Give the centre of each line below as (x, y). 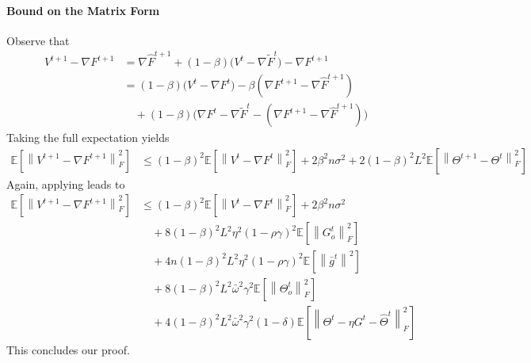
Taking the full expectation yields (88, 138)
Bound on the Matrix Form (83, 10)
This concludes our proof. (68, 349)
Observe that (38, 40)
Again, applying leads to (66, 183)
